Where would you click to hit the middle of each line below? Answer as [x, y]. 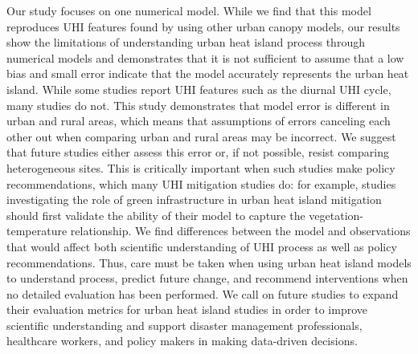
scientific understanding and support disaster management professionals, [184, 325]
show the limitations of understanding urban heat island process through [186, 42]
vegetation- [336, 215]
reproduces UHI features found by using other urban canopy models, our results [203, 26]
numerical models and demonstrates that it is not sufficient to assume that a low [205, 57]
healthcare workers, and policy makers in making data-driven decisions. [182, 341]
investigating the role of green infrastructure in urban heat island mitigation [194, 199]
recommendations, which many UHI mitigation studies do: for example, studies [201, 183]
